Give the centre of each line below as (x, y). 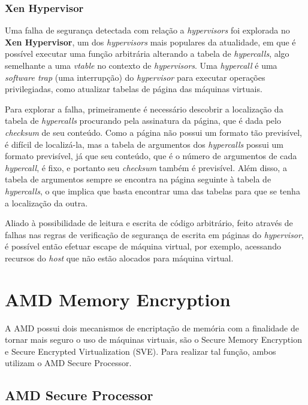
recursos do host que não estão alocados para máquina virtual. (119, 258)
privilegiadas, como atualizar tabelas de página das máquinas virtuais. (134, 89)
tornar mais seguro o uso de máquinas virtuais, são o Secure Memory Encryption (153, 339)
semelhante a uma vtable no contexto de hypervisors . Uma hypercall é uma (141, 65)
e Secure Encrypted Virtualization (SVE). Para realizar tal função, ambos (141, 351)
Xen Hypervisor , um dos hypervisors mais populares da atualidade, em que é (150, 42)
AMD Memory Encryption (118, 299)
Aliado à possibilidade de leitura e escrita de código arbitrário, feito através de (149, 223)
